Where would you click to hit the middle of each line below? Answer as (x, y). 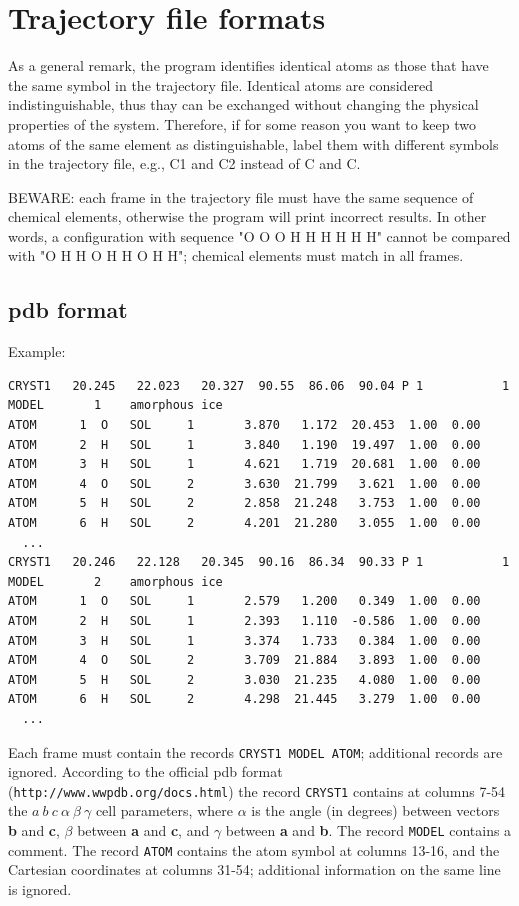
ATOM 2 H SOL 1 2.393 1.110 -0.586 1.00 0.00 (244, 620)
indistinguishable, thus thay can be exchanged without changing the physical (243, 104)
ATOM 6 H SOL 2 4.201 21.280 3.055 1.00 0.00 (244, 523)
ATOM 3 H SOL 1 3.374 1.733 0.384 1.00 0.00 (244, 640)
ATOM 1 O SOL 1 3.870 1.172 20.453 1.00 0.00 (244, 425)
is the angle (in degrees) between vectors (375, 810)
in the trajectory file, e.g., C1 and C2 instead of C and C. (184, 163)
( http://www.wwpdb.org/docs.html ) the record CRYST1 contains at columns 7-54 (257, 790)
